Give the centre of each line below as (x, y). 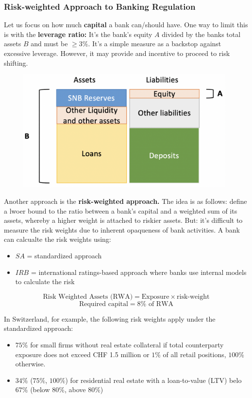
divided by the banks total (201, 34)
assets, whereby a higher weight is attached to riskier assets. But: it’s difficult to (123, 220)
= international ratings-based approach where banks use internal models (139, 272)
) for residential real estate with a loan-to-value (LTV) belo (153, 380)
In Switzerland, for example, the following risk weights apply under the (110, 318)
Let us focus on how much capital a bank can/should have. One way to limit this (126, 25)
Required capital (103, 304)
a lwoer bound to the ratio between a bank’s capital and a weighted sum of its (121, 210)
